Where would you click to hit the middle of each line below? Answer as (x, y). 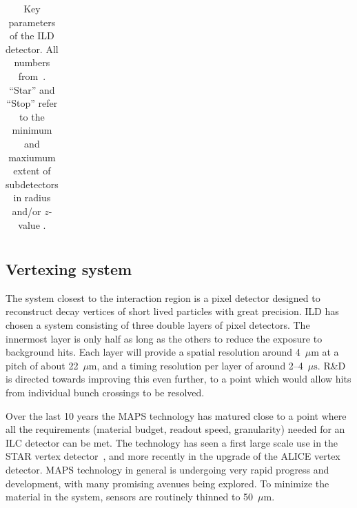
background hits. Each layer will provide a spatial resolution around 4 (153, 352)
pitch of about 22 (42, 365)
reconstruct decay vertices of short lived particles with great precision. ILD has (172, 311)
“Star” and (32, 89)
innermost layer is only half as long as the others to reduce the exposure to (164, 338)
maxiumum (32, 157)
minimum (32, 130)
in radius (32, 197)
